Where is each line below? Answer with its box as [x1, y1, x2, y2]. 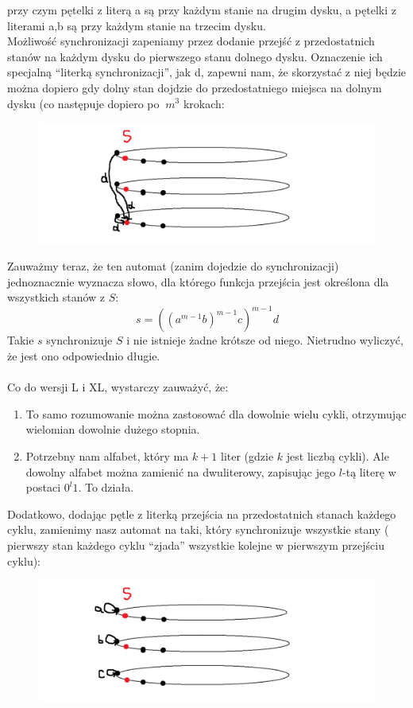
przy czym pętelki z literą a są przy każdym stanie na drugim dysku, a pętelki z [7, 2, 396, 18]
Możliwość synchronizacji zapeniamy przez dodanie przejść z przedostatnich [7, 33, 375, 49]
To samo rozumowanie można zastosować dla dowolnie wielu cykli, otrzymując [25, 405, 407, 422]
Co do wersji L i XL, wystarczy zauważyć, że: [7, 379, 229, 395]
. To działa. [78, 479, 134, 496]
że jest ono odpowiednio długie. [7, 348, 160, 364]
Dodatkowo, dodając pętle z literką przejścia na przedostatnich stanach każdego [7, 505, 396, 522]
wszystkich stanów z [7, 289, 106, 305]
